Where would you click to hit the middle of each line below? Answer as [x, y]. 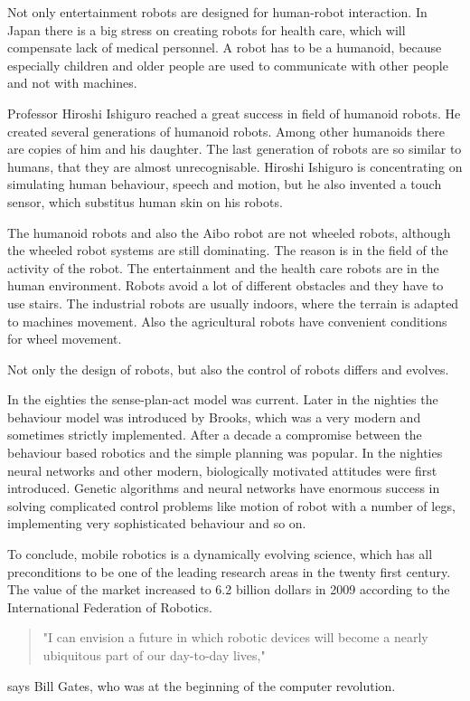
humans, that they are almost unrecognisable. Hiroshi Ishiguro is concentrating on [235, 166]
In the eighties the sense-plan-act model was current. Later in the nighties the [223, 399]
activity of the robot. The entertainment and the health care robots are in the [223, 267]
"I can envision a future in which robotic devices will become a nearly [235, 637]
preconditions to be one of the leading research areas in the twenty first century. [229, 571]
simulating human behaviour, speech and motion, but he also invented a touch [225, 184]
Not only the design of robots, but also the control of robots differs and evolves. [228, 369]
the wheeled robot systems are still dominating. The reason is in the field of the [228, 250]
